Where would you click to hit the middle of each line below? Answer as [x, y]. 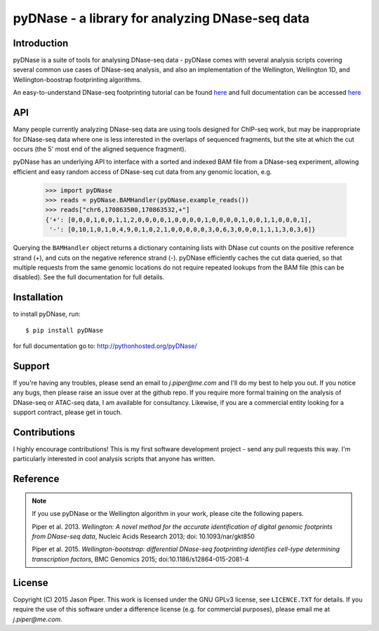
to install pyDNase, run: [47, 314]
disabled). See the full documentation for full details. [89, 277]
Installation [38, 297]
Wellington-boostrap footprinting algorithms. [77, 79]
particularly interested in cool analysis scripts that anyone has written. [114, 459]
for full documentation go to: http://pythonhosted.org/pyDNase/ [105, 346]
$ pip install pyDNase [65, 330]
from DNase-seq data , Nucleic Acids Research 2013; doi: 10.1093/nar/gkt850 [144, 536]
